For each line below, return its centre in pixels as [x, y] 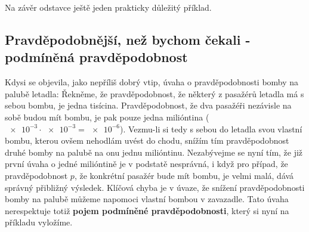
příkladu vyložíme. [39, 222]
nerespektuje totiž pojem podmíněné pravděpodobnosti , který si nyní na [147, 210]
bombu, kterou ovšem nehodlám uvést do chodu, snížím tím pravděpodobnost [147, 140]
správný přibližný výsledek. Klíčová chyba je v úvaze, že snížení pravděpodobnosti [155, 187]
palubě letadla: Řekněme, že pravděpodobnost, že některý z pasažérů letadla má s [154, 93]
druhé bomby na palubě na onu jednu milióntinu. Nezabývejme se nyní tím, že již [154, 152]
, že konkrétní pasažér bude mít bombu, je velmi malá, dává [184, 175]
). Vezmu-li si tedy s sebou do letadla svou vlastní [211, 129]
